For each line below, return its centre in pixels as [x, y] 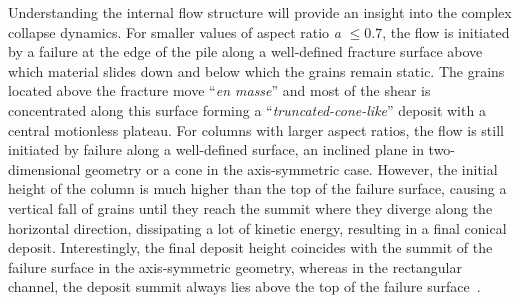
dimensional [44, 168]
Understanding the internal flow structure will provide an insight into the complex [260, 12]
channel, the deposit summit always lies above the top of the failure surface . [244, 286]
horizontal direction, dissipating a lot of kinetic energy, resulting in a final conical [257, 227]
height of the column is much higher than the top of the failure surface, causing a [257, 188]
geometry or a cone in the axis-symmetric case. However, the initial [291, 168]
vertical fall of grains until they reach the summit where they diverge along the [250, 207]
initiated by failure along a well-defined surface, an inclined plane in [216, 149]
